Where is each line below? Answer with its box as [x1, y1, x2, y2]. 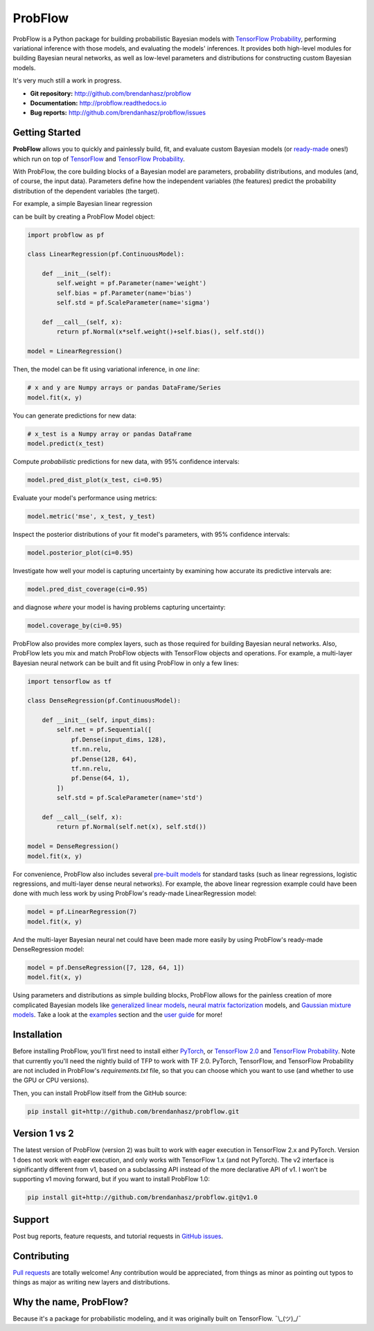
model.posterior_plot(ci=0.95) [27, 549, 134, 556]
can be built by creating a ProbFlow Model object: [12, 212, 155, 221]
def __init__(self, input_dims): [42, 716, 156, 724]
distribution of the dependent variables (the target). [12, 187, 159, 195]
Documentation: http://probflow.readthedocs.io [30, 98, 167, 107]
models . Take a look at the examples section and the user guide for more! [12, 1011, 223, 1019]
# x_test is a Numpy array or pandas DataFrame [27, 430, 192, 438]
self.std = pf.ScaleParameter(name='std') [56, 794, 204, 802]
